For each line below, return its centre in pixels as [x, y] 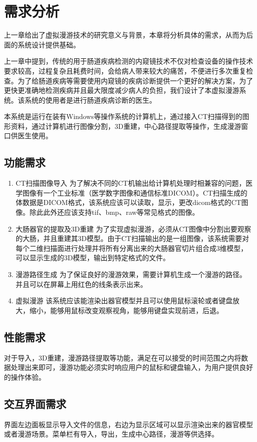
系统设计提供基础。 [49, 44]
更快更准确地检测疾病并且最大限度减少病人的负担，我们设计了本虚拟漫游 [122, 90]
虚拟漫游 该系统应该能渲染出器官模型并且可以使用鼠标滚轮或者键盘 [124, 301]
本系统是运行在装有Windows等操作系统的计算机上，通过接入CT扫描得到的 [123, 116]
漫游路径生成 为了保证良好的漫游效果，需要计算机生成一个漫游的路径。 [131, 274]
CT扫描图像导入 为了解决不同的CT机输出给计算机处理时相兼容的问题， [130, 183]
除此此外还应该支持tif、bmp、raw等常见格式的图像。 [114, 212]
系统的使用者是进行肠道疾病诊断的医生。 [90, 100]
